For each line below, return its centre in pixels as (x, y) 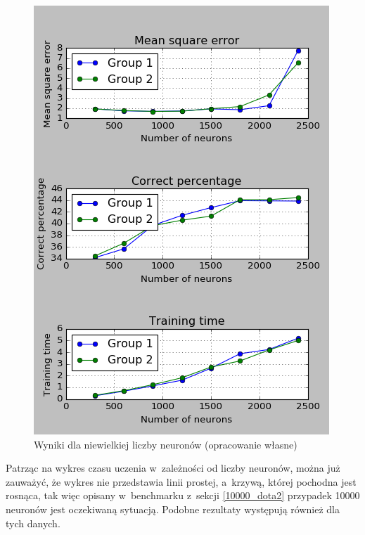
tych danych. (33, 523)
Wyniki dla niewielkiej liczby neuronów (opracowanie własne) (166, 444)
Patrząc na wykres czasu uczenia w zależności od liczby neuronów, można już (173, 468)
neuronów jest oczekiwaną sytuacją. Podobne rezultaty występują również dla (173, 509)
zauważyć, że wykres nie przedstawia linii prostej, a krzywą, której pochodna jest (181, 481)
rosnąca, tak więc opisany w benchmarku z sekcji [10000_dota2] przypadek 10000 (183, 495)
